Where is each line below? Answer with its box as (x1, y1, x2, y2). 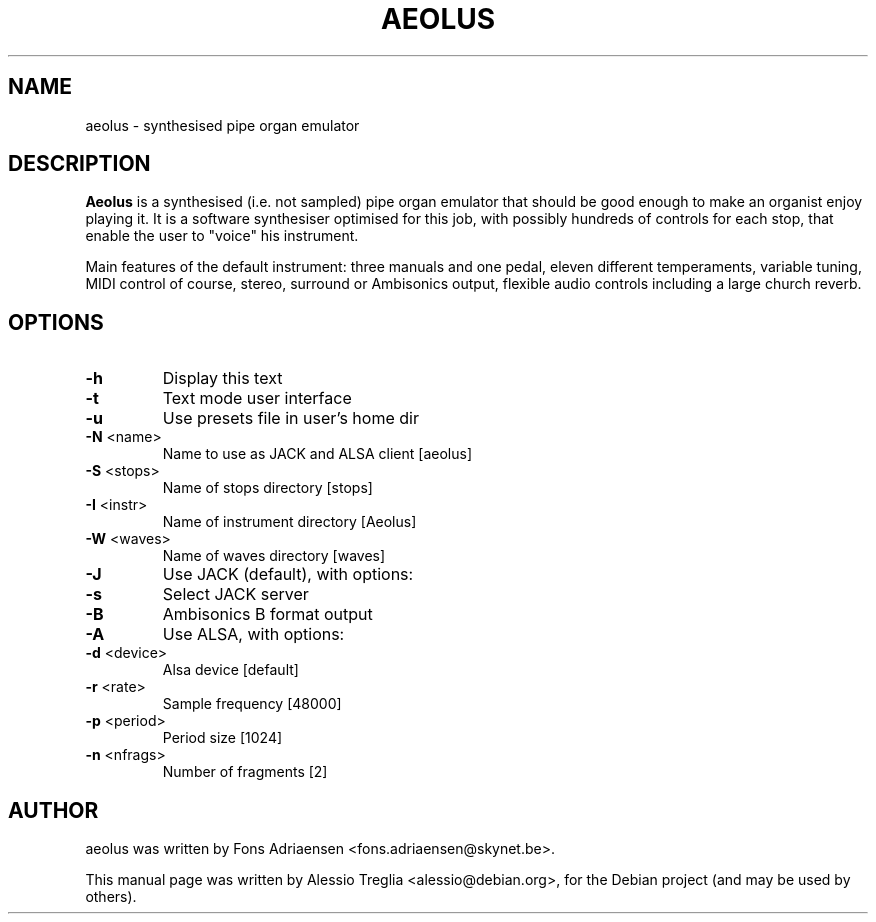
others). (85, 888, 137, 906)
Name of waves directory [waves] (162, 547, 386, 565)
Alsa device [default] (162, 661, 299, 679)
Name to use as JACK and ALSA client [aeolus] (162, 445, 472, 463)
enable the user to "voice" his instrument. (85, 227, 359, 245)
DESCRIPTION (8, 151, 151, 177)
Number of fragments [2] (162, 763, 328, 781)
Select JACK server (162, 584, 309, 605)
